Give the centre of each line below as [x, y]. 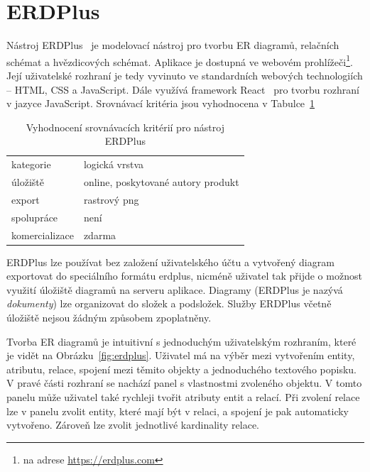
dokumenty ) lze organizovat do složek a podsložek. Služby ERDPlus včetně [169, 303]
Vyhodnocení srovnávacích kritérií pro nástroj [125, 127]
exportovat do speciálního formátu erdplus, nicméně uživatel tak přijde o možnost [184, 276]
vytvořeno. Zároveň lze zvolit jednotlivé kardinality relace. [133, 425]
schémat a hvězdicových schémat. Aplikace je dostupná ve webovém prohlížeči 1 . [180, 60]
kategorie [31, 164]
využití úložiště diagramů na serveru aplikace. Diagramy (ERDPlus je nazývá [175, 289]
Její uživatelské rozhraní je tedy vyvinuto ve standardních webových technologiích [185, 75]
